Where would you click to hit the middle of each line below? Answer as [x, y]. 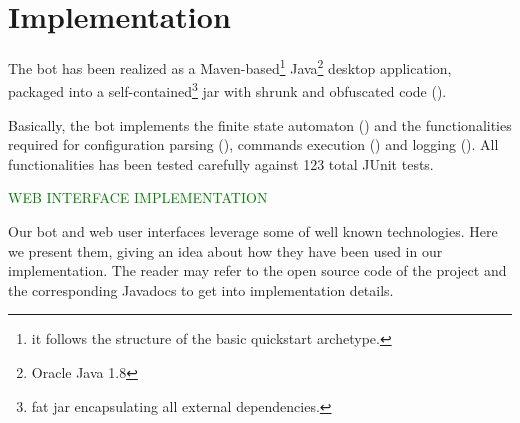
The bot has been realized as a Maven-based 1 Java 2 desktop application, [230, 66]
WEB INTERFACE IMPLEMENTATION [138, 197]
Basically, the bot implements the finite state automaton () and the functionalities [260, 124]
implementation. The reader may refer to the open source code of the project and [257, 270]
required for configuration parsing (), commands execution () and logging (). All [253, 144]
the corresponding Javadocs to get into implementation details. [201, 289]
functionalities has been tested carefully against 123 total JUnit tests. [221, 163]
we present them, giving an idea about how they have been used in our [225, 250]
